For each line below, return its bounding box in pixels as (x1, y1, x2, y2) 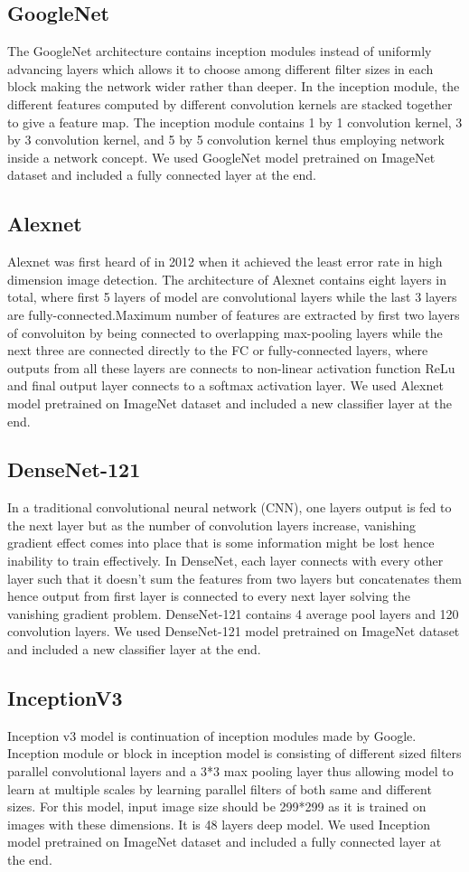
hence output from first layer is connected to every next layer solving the (7, 586, 411, 605)
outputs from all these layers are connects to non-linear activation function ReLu (7, 358, 455, 377)
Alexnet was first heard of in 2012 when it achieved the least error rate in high (7, 252, 443, 271)
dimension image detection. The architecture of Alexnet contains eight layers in (7, 269, 447, 288)
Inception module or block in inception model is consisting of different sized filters (7, 744, 462, 763)
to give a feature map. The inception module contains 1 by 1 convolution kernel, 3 (7, 112, 463, 131)
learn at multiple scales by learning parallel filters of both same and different (7, 779, 432, 798)
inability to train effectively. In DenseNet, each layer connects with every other (7, 551, 444, 570)
